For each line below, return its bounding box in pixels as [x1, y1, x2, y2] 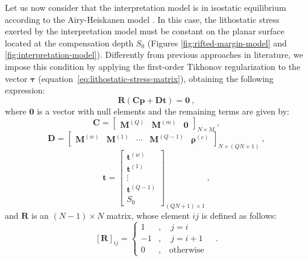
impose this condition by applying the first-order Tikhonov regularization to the [5, 60, 301, 72]
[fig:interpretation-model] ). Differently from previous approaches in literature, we [5, 48, 303, 61]
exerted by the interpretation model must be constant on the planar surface [5, 25, 284, 37]
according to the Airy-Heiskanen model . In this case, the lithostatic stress [5, 13, 280, 25]
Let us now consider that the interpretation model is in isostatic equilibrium [5, 1, 286, 13]
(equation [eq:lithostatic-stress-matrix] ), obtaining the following [38, 72, 274, 84]
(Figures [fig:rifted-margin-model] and [147, 36, 287, 49]
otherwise [169, 245, 204, 254]
